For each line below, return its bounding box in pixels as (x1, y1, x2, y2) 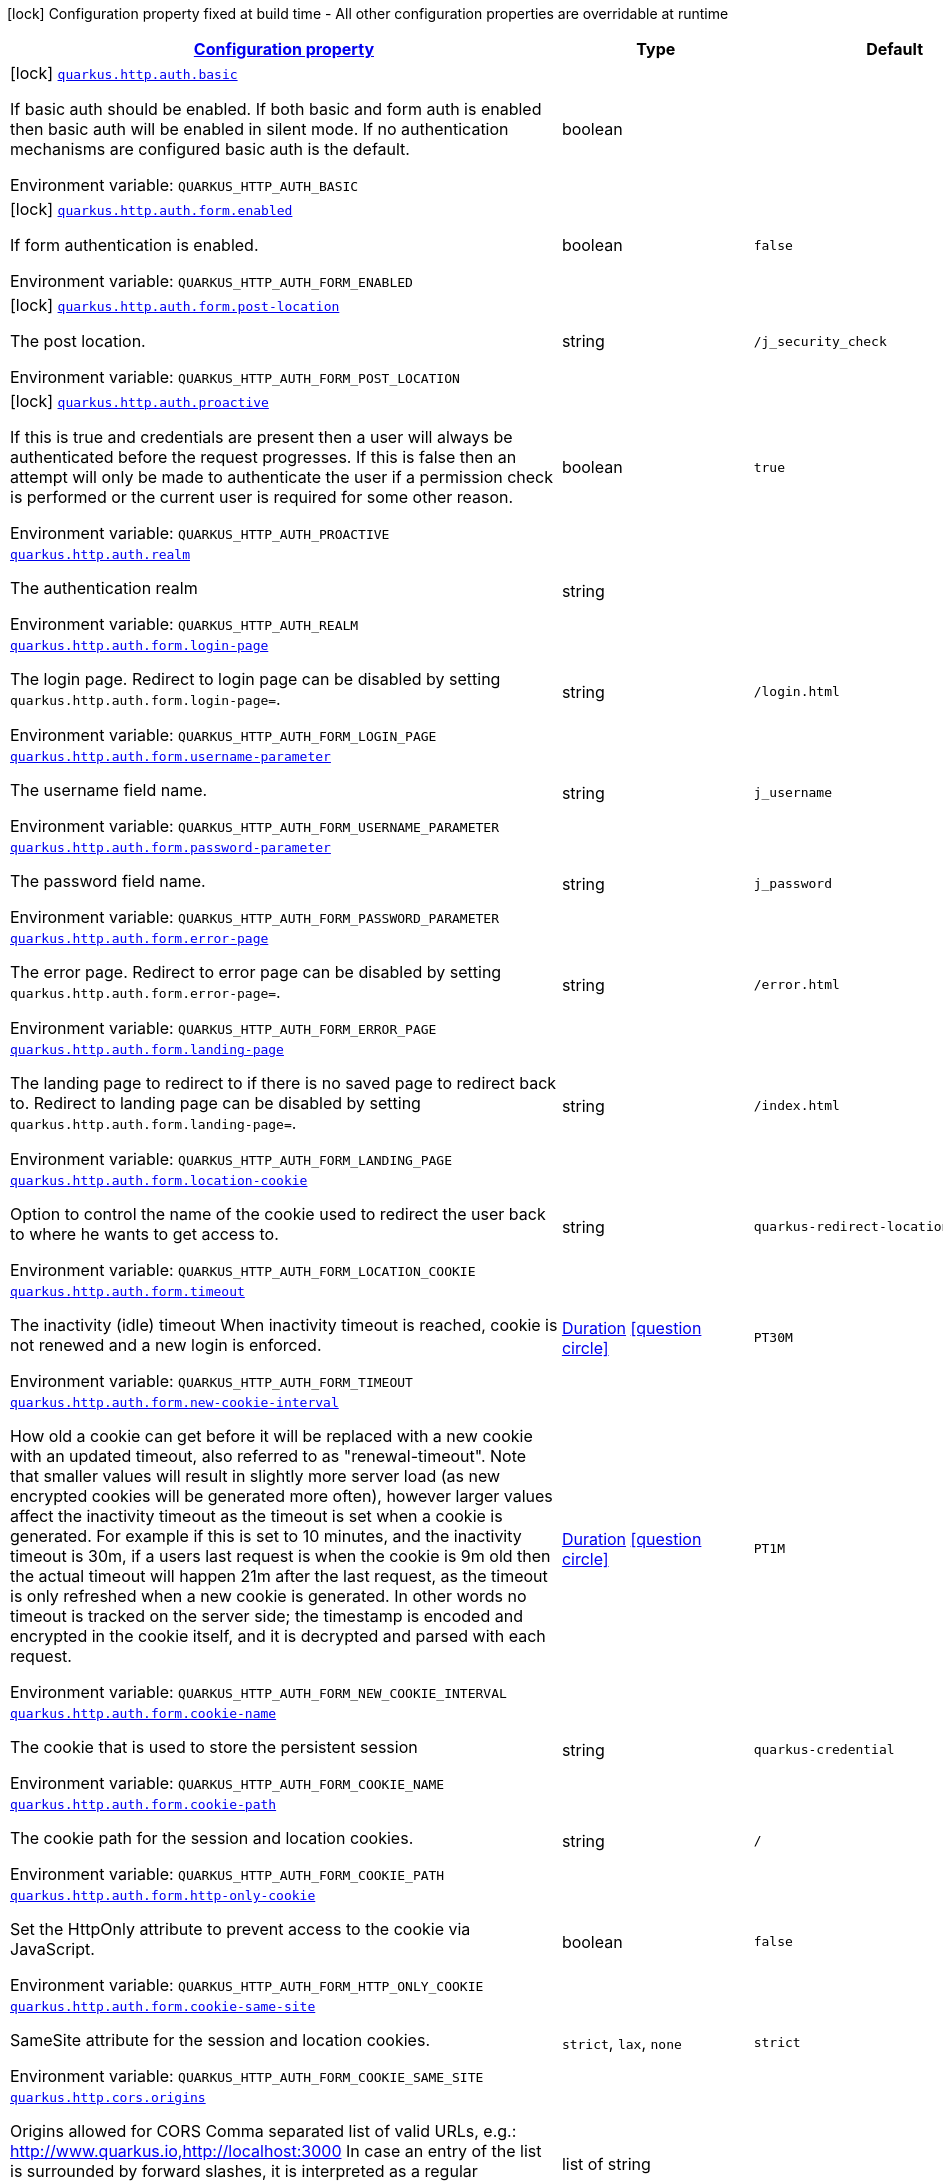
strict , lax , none (561, 2032, 682, 2053)
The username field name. (10, 780, 208, 800)
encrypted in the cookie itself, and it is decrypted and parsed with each (10, 1626, 546, 1646)
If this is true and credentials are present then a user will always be (10, 427, 513, 447)
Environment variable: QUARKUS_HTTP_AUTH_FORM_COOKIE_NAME (10, 1773, 445, 1793)
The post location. (10, 331, 146, 351)
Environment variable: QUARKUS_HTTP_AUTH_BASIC (10, 175, 359, 195)
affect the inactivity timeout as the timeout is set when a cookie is (10, 1506, 503, 1526)
